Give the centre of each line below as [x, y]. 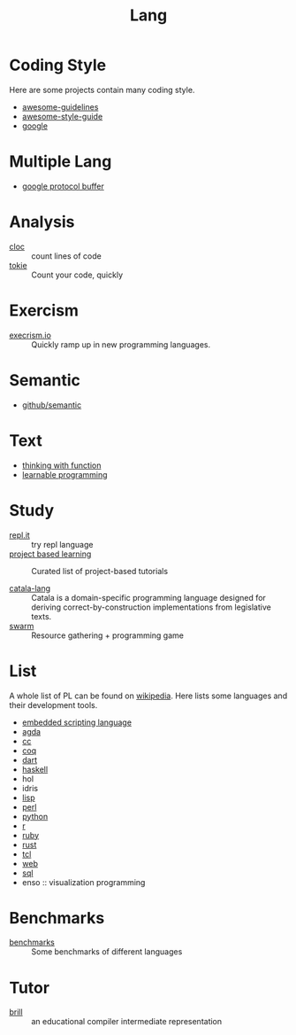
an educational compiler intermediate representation [127, 1022]
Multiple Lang [61, 162]
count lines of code [66, 256]
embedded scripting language [77, 722]
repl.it [20, 535]
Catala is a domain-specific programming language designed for [149, 597]
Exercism [44, 310]
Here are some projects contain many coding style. [102, 89]
